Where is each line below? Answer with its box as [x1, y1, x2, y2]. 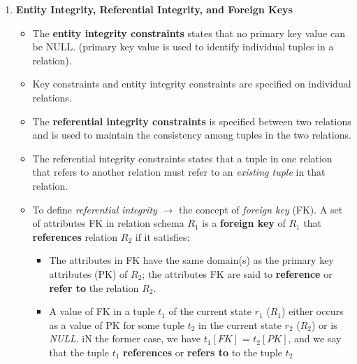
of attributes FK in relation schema [32, 216, 184, 230]
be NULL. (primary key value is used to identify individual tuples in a [32, 39, 334, 54]
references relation [32, 229, 118, 244]
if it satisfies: [135, 229, 190, 244]
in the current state [198, 317, 282, 332]
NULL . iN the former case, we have [49, 331, 201, 346]
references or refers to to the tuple [123, 344, 282, 359]
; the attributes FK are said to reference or [142, 266, 333, 281]
